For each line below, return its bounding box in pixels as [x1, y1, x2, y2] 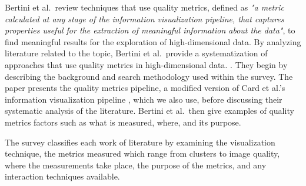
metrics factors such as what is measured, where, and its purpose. [5, 116, 241, 128]
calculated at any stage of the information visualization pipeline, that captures [5, 12, 284, 25]
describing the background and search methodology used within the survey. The [5, 70, 293, 82]
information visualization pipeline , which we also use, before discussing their [5, 93, 282, 105]
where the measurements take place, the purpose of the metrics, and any [5, 158, 267, 171]
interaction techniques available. [5, 170, 120, 182]
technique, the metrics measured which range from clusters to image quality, [5, 147, 280, 160]
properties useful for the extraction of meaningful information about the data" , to [5, 24, 295, 36]
